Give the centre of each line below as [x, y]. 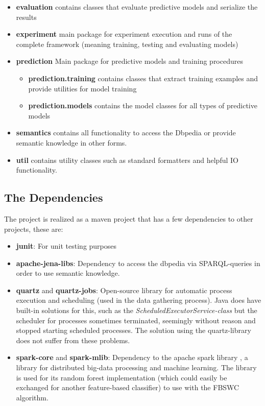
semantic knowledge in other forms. [71, 142]
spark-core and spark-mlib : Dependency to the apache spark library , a [132, 357]
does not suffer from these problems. [73, 340]
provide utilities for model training [82, 88]
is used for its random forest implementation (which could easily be [122, 377]
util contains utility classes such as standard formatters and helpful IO [127, 160]
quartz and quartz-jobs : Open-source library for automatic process [124, 290]
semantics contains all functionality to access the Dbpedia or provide [126, 133]
